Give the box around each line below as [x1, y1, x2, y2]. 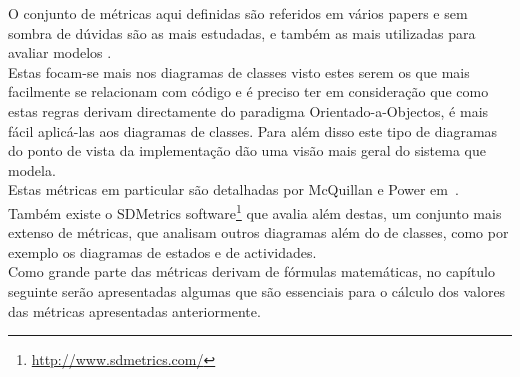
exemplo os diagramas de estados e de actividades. [8, 241, 317, 262]
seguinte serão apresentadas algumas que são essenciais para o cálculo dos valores [8, 280, 506, 301]
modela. [8, 159, 56, 180]
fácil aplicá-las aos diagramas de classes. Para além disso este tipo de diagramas [8, 120, 498, 141]
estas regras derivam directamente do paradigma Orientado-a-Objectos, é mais [8, 100, 489, 121]
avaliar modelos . [8, 42, 112, 63]
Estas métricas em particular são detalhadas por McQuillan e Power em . [8, 179, 459, 200]
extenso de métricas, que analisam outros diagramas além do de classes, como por [8, 222, 509, 243]
